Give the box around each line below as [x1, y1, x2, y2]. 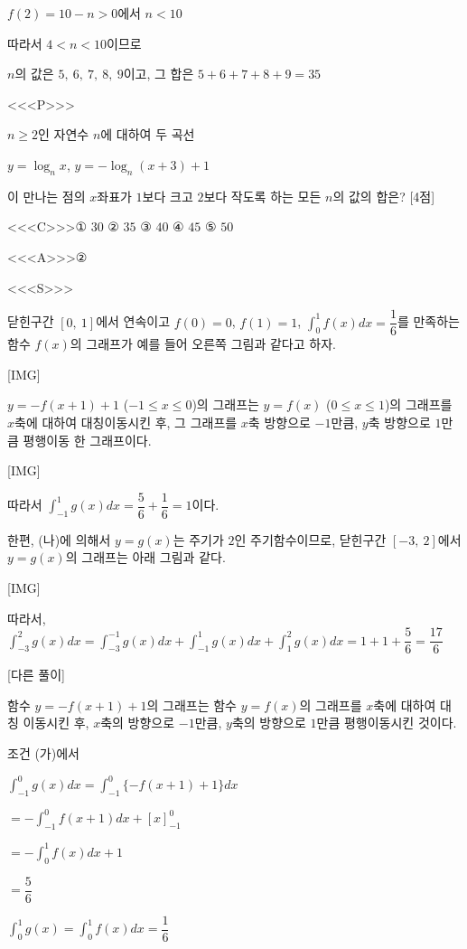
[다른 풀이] [7, 665, 65, 684]
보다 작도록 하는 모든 [203, 186, 322, 205]
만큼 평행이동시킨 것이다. [316, 713, 457, 732]
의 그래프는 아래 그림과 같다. [65, 548, 226, 567]
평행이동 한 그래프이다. [23, 430, 152, 449]
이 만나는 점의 [7, 186, 86, 205]
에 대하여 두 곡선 [100, 125, 195, 144]
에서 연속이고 [96, 312, 171, 331]
